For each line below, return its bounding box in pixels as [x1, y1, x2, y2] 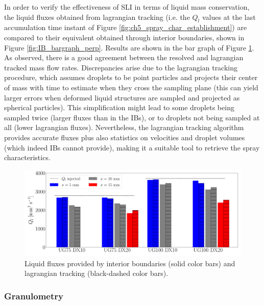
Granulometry [4, 289, 63, 302]
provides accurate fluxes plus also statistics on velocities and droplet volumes [4, 132, 245, 142]
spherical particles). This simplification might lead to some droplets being [4, 102, 234, 113]
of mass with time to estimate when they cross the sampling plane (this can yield [4, 82, 258, 92]
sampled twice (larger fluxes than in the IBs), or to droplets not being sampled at [4, 112, 260, 122]
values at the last [202, 11, 256, 22]
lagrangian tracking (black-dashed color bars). [25, 268, 169, 278]
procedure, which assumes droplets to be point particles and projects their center [4, 72, 258, 83]
